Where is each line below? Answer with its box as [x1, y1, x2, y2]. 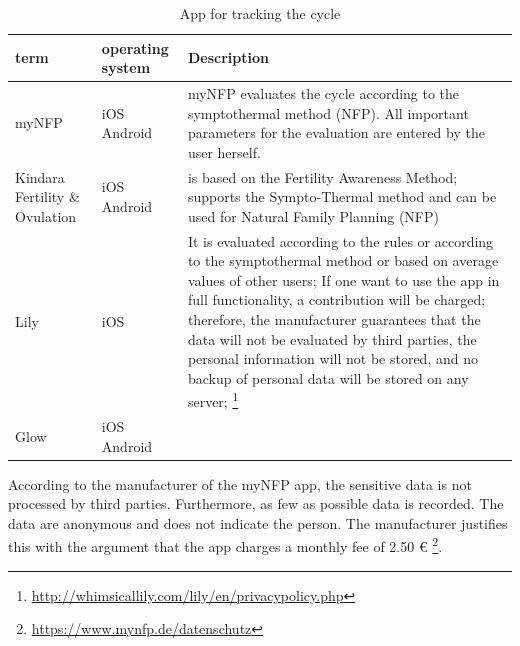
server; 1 [187, 388, 239, 412]
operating [101, 37, 169, 58]
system [101, 57, 151, 78]
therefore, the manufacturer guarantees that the [187, 309, 481, 330]
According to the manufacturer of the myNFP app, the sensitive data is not [8, 473, 472, 494]
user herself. [187, 141, 261, 162]
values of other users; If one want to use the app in [187, 269, 500, 290]
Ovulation [15, 205, 77, 226]
